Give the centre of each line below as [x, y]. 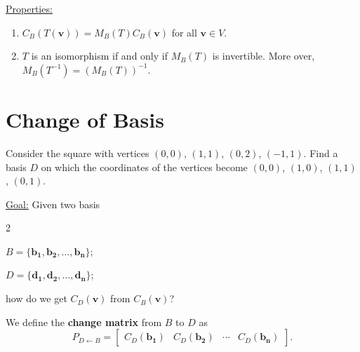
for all [184, 32]
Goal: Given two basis [53, 204]
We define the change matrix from [84, 321]
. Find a [321, 153]
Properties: [29, 8]
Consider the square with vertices [78, 153]
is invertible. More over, [264, 56]
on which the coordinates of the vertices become [144, 167]
